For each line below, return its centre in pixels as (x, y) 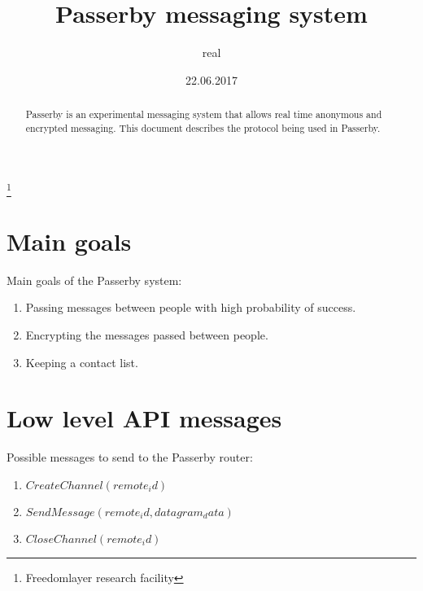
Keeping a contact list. (82, 362)
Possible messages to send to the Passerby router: (130, 457)
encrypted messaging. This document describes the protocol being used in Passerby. (203, 127)
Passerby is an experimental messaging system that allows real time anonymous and (204, 114)
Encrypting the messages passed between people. (147, 335)
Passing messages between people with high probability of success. (191, 307)
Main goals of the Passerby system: (94, 280)
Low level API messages (144, 418)
